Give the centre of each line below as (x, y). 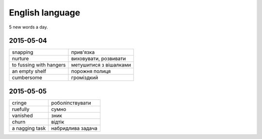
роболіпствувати (71, 103)
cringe (19, 103)
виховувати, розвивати (98, 59)
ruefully (21, 109)
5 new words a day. (28, 27)
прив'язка (83, 52)
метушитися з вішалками (101, 65)
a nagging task (29, 128)
